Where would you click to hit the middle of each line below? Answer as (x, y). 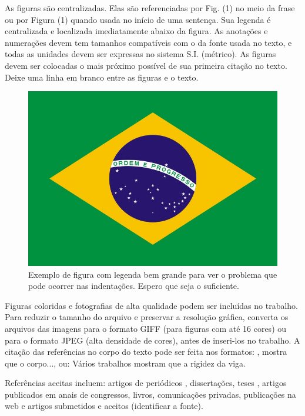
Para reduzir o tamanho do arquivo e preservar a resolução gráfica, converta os (147, 317)
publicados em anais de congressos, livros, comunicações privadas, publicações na (150, 394)
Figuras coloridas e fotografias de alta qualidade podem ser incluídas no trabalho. (151, 305)
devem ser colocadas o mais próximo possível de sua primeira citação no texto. (146, 65)
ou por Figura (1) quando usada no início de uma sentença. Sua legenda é (138, 19)
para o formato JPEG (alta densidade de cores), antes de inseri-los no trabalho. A (152, 340)
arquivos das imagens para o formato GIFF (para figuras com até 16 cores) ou (146, 328)
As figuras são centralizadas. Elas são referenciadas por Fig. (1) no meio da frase (150, 8)
